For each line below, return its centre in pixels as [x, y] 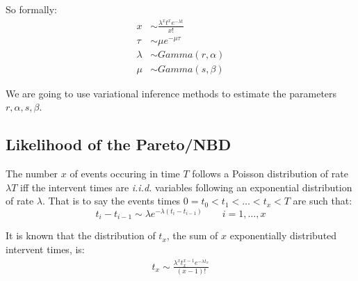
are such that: [323, 201]
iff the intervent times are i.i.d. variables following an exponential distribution [186, 187]
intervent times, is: [45, 249]
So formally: [31, 9]
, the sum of [192, 235]
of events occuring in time [125, 174]
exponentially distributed [283, 235]
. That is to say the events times [111, 201]
